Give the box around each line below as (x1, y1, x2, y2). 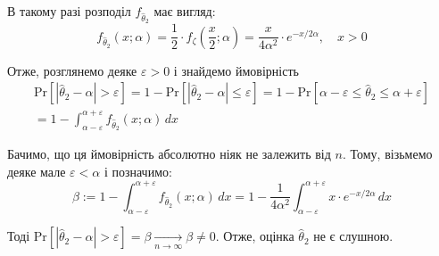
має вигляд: (153, 2, 216, 20)
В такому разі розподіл (7, 2, 131, 20)
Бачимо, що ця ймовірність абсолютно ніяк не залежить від (7, 144, 331, 162)
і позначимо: (104, 161, 172, 180)
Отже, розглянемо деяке (7, 61, 137, 79)
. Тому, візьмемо (342, 144, 433, 162)
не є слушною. (313, 227, 393, 245)
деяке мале (7, 161, 66, 180)
